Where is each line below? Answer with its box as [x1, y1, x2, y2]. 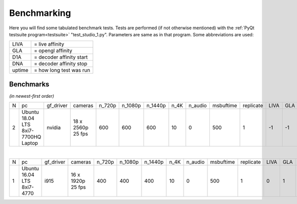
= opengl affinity [34, 47, 73, 54]
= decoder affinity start [34, 54, 88, 61]
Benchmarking [9, 7, 71, 18]
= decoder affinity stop [34, 60, 88, 67]
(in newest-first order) [9, 93, 54, 99]
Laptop [21, 139, 38, 146]
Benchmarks [9, 80, 49, 88]
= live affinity [34, 41, 64, 48]
